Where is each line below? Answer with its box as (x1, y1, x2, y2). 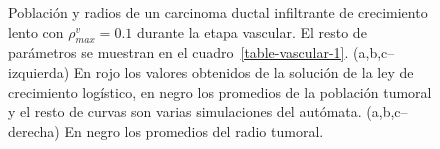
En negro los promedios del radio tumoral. (64, 120, 324, 141)
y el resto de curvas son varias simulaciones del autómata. (8, 101, 362, 122)
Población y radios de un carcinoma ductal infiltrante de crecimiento (8, 2, 428, 22)
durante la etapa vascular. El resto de (136, 21, 367, 42)
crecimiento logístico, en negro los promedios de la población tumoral (8, 81, 432, 102)
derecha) (8, 120, 60, 141)
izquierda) (8, 61, 70, 82)
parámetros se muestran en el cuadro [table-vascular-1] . (8, 42, 349, 63)
